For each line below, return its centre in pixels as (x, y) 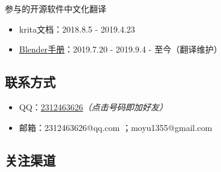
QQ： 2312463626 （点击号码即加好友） (93, 107)
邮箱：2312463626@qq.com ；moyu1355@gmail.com (116, 127)
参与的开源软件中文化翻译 (56, 8)
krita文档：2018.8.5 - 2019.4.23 (77, 29)
